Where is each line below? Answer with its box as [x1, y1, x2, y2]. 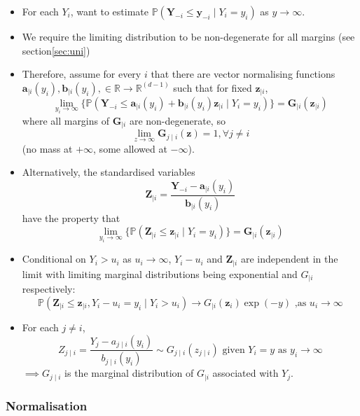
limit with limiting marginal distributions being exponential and [22, 266, 298, 281]
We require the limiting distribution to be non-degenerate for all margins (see [22, 29, 355, 43]
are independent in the [240, 251, 338, 266]
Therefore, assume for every [22, 67, 141, 81]
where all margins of [22, 113, 110, 127]
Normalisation [6, 396, 88, 414]
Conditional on [22, 251, 86, 266]
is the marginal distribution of [64, 366, 194, 380]
